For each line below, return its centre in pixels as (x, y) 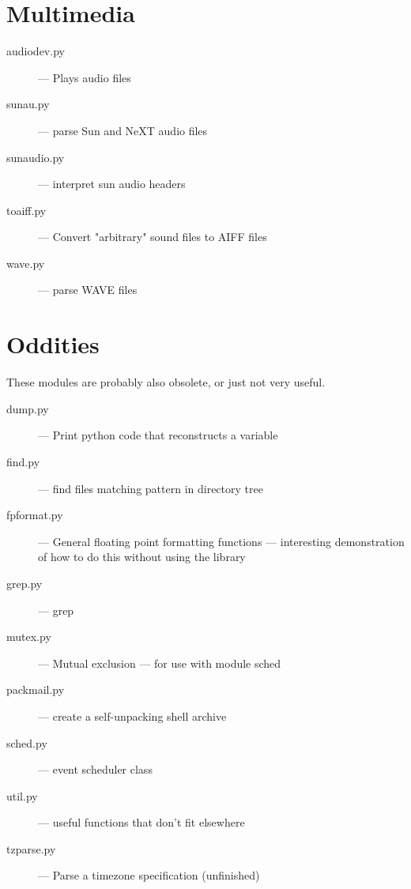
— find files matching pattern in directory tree (151, 488)
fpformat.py (35, 515)
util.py (22, 795)
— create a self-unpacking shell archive (132, 716)
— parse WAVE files (88, 290)
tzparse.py (31, 848)
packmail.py (36, 689)
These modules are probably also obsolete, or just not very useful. (166, 382)
